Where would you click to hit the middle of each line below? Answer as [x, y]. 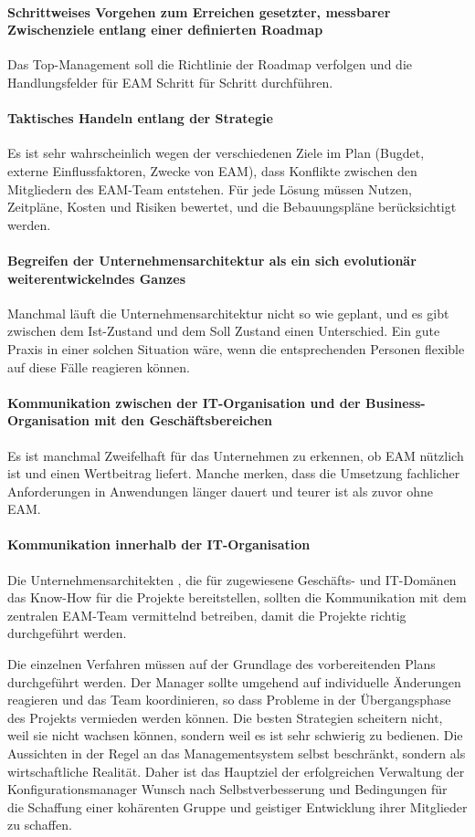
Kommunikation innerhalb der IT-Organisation [159, 544]
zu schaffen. [40, 825]
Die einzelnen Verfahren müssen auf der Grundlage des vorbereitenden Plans [222, 664]
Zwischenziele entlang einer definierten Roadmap [165, 30]
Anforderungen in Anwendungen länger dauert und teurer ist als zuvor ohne [220, 491]
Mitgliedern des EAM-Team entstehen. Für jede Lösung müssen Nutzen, [210, 188]
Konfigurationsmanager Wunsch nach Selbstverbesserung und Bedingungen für [227, 789]
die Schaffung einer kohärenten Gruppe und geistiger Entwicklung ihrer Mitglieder [237, 806]
